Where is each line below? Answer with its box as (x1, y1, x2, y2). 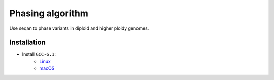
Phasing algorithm (9, 8, 88, 19)
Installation (9, 38, 46, 47)
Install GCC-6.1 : (22, 51, 56, 57)
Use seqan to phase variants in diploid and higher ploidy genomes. (9, 25, 149, 31)
